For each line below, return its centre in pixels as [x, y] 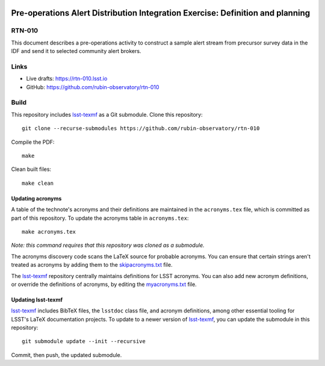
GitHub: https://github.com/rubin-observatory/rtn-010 [93, 87]
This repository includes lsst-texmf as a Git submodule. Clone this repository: [107, 114]
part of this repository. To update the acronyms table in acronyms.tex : [100, 218]
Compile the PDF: [33, 142]
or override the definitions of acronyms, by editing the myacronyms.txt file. [104, 284]
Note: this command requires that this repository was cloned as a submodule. [108, 245]
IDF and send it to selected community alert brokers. [76, 51]
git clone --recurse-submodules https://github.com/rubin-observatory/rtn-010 [141, 129]
